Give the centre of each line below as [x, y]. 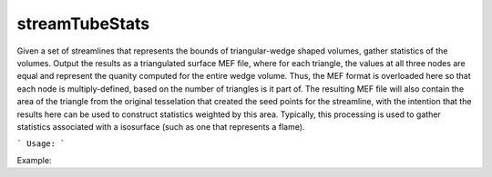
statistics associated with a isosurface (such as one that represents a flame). [161, 126]
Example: [34, 160]
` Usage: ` [41, 144]
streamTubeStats [83, 24]
